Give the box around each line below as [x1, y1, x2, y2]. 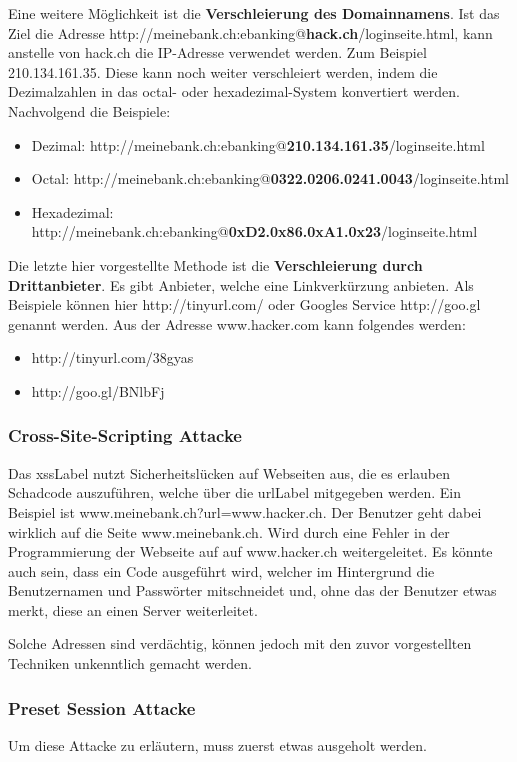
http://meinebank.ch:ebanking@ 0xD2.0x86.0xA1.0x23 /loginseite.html [31, 221, 478, 242]
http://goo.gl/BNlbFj [31, 380, 165, 401]
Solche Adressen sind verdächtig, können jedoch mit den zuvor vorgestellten [8, 633, 472, 654]
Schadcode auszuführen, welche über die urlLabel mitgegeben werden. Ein [8, 482, 461, 503]
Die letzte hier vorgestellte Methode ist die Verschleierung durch [8, 254, 423, 275]
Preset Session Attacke [8, 695, 196, 720]
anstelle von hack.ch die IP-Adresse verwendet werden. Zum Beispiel [8, 42, 427, 63]
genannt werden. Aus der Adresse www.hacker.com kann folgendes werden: [8, 313, 466, 334]
